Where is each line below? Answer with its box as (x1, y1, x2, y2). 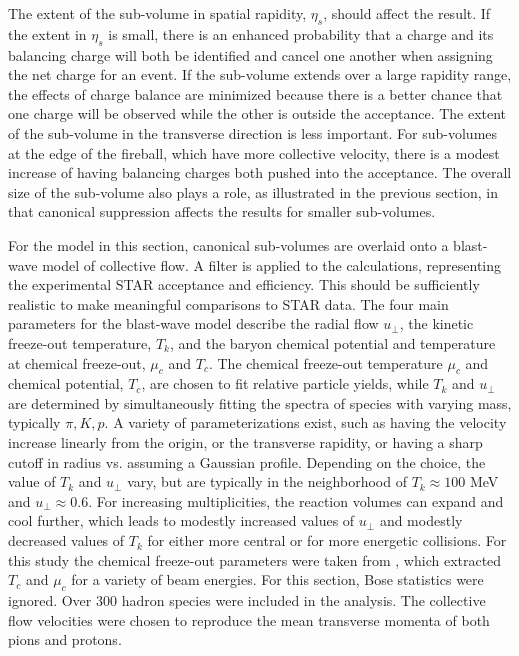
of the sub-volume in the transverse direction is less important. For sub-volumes (8, 122, 498, 143)
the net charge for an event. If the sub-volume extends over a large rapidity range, (8, 64, 512, 85)
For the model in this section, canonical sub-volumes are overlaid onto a (8, 234, 449, 255)
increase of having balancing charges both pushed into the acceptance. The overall (8, 162, 512, 183)
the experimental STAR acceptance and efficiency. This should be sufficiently (8, 274, 480, 295)
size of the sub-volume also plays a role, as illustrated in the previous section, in (8, 181, 498, 202)
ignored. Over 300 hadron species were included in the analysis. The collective (8, 590, 486, 611)
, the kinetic (399, 313, 474, 334)
